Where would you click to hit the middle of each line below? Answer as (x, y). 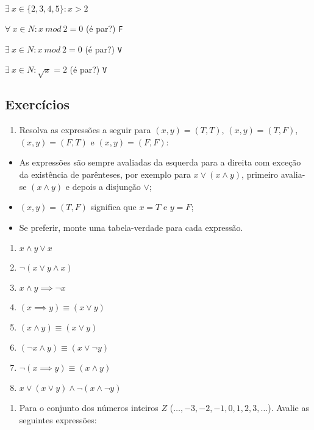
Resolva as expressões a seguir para (85, 130)
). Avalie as (288, 408)
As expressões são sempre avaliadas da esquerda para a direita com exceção (160, 162)
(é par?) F (104, 28)
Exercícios (37, 104)
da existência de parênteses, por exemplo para (105, 174)
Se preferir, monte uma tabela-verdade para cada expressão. (131, 227)
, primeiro (260, 174)
